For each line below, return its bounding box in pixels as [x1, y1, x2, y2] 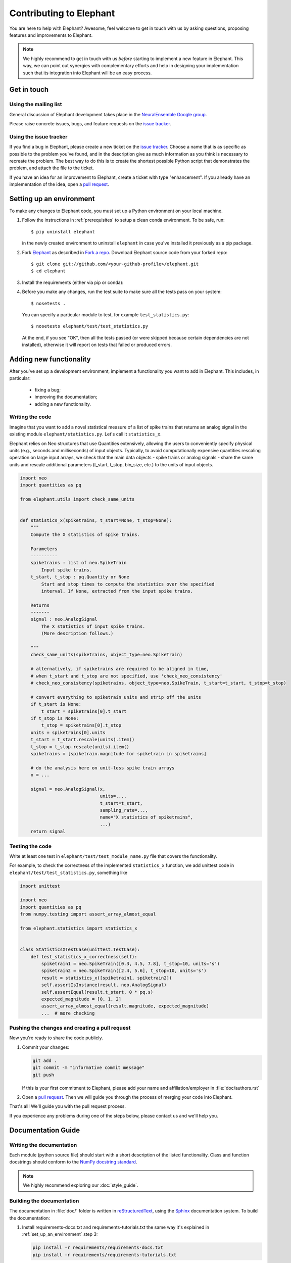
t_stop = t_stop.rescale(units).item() [30, 744, 130, 750]
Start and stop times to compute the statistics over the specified [41, 581, 215, 587]
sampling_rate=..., [100, 807, 149, 813]
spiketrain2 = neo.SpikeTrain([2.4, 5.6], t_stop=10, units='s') [41, 968, 207, 974]
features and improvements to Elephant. [9, 32, 93, 38]
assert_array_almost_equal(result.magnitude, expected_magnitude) [41, 1003, 210, 1009]
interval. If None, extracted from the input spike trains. [41, 588, 193, 594]
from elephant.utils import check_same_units [20, 496, 135, 502]
